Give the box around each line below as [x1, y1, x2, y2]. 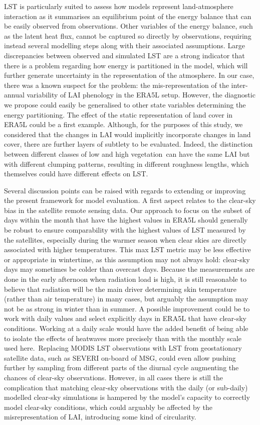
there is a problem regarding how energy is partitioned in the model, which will [4, 60, 248, 70]
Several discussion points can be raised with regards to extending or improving [4, 185, 246, 195]
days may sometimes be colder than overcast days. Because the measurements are [4, 264, 255, 274]
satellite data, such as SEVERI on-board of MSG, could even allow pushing [4, 352, 236, 363]
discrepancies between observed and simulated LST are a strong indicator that [4, 50, 245, 60]
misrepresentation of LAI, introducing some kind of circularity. [4, 411, 196, 422]
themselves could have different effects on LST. [4, 168, 148, 179]
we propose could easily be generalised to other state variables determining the [4, 99, 246, 110]
